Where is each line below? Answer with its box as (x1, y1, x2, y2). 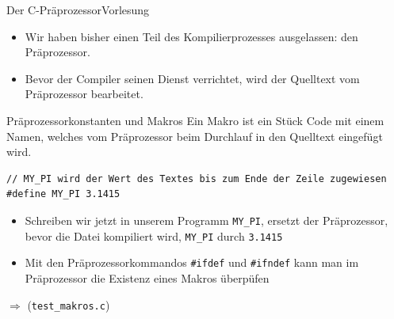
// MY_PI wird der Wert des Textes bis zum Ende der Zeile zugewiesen (6, 173, 387, 184)
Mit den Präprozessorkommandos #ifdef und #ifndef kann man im (25, 254, 359, 271)
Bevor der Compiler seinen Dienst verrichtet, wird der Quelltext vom (25, 70, 360, 86)
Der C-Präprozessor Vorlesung (6, 2, 150, 17)
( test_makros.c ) (27, 296, 110, 313)
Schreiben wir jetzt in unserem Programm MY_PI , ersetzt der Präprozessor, (25, 211, 388, 228)
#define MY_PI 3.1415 (6, 188, 120, 200)
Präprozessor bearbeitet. (25, 85, 143, 102)
